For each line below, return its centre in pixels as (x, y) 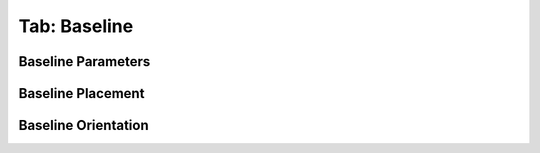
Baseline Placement (81, 93)
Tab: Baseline (76, 26)
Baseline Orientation (83, 125)
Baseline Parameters (84, 61)
